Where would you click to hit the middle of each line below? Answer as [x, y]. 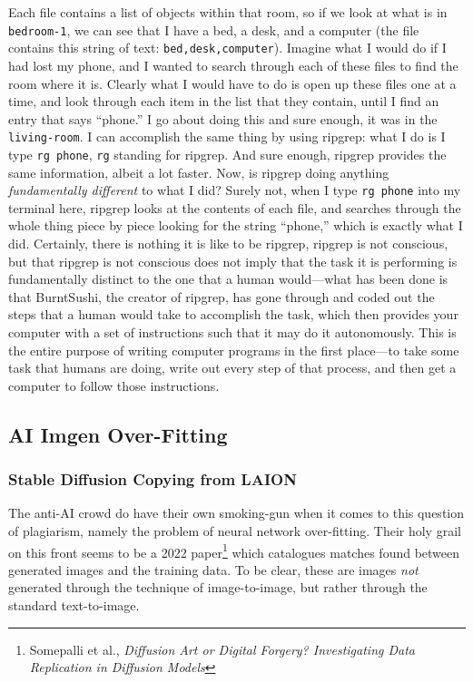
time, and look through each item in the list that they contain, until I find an [224, 101]
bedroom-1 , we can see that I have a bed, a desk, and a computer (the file [214, 29]
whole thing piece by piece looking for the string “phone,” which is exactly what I [236, 225]
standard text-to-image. [74, 605]
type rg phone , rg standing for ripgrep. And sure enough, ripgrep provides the [227, 154]
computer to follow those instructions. [114, 385]
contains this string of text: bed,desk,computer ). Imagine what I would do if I [227, 48]
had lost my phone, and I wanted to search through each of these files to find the [233, 65]
